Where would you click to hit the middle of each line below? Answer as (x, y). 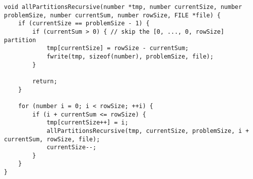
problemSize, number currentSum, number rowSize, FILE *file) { (112, 15)
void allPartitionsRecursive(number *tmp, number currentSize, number (123, 7)
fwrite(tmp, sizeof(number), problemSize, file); (130, 56)
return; (45, 81)
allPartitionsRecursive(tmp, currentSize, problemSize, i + (148, 131)
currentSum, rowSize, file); (52, 139)
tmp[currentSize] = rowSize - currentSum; (118, 48)
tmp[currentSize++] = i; (87, 123)
